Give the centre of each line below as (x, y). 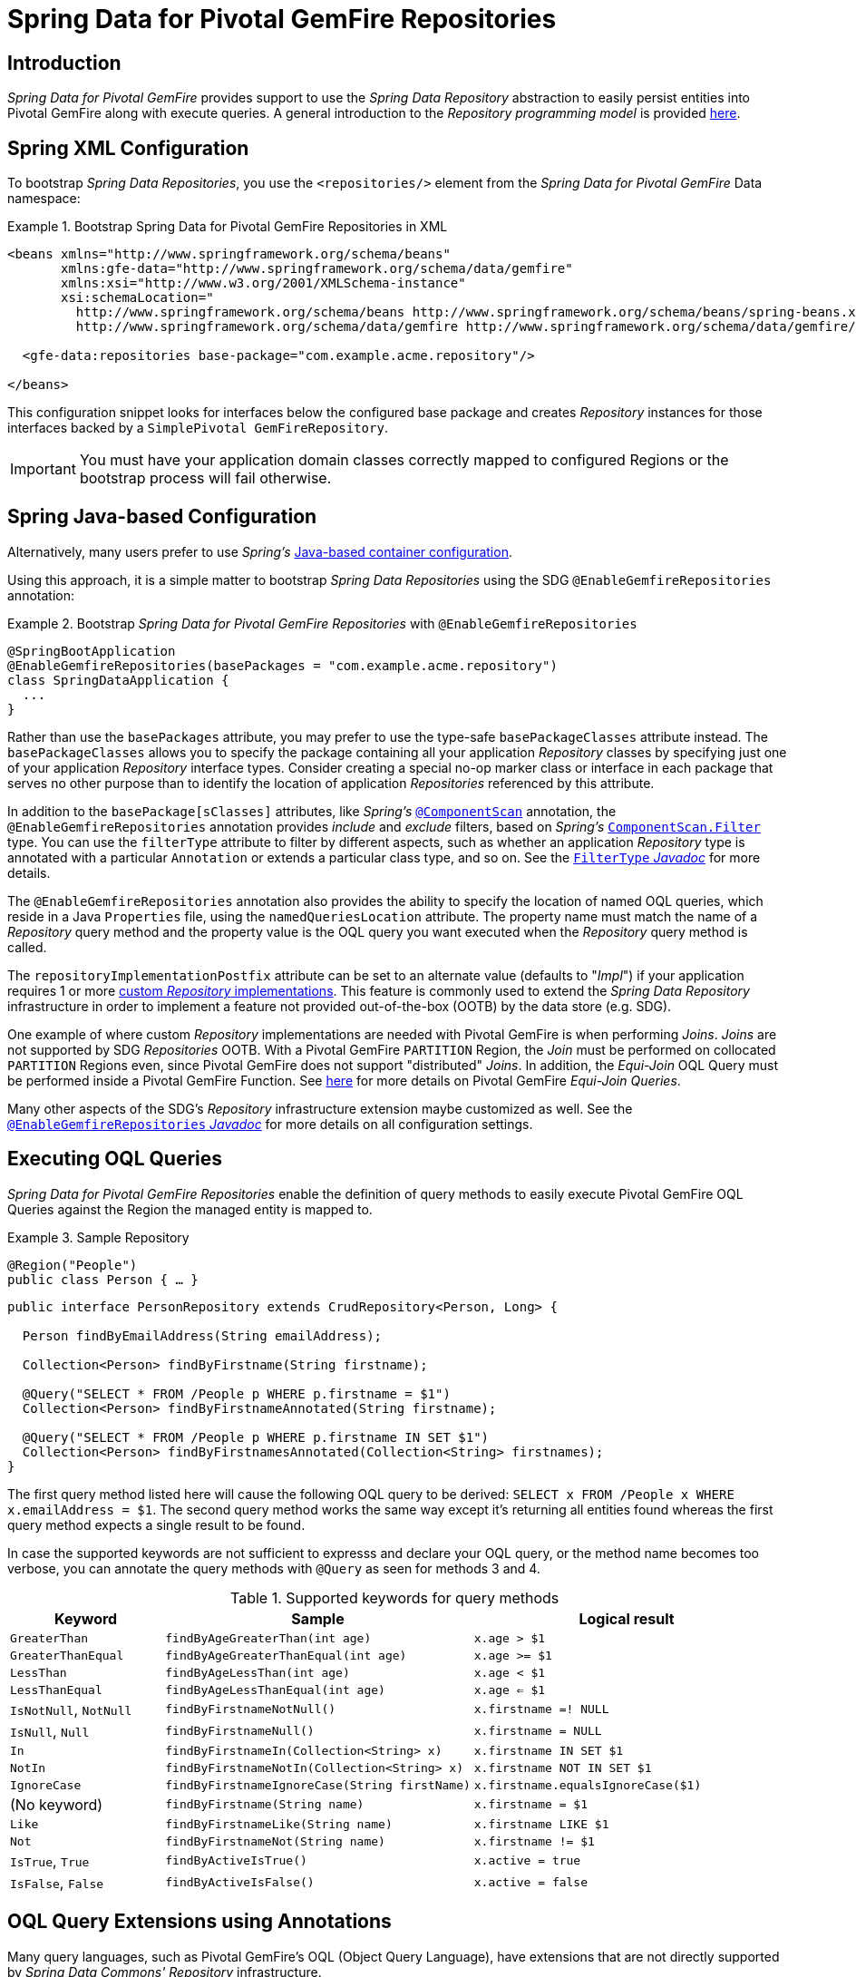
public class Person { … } (103, 1279)
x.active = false (531, 1883)
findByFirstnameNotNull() (251, 1709)
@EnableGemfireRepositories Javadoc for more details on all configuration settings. (270, 1124)
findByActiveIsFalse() (240, 1883)
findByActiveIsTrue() (236, 1861)
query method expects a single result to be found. (156, 1524)
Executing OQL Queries (115, 1159)
